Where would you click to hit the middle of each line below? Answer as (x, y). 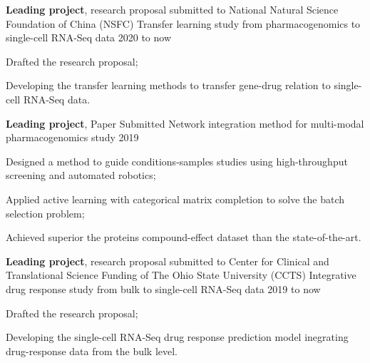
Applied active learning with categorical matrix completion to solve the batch (175, 199)
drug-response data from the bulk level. (92, 351)
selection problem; (45, 213)
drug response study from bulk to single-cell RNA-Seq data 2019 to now (163, 288)
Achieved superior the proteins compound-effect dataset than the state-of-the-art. (184, 237)
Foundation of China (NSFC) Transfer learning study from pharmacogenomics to (183, 23)
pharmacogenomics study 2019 (72, 137)
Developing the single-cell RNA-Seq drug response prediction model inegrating (177, 337)
